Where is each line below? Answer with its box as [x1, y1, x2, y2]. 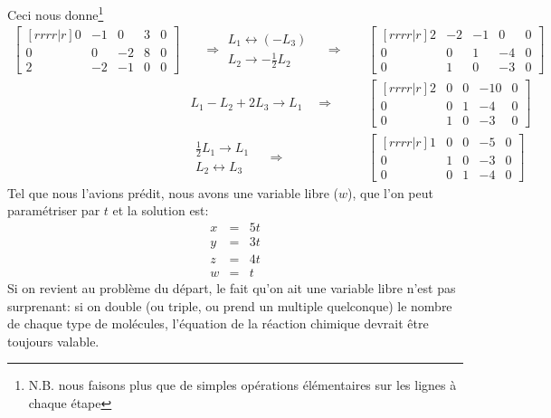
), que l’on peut [347, 183, 433, 202]
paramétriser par [7, 201, 100, 220]
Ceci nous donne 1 [7, 3, 104, 24]
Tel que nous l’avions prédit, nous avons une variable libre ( [7, 183, 339, 202]
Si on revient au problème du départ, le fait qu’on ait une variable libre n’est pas [7, 278, 456, 297]
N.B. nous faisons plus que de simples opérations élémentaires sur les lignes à [28, 375, 457, 394]
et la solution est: [112, 201, 209, 220]
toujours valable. [7, 331, 100, 350]
